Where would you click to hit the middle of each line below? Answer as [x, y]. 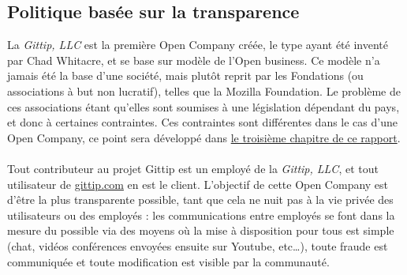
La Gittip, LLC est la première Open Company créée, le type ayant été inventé [198, 45]
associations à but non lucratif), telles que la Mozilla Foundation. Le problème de [204, 90]
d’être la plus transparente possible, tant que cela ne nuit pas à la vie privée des [200, 200]
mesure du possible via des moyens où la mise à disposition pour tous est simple [201, 230]
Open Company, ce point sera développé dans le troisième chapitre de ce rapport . [204, 137]
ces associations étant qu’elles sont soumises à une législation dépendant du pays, [203, 106]
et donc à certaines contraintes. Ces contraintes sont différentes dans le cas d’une [202, 122]
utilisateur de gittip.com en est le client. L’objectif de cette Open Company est [198, 184]
